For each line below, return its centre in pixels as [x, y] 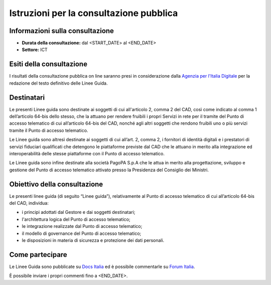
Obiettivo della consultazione [56, 184]
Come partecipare [38, 255]
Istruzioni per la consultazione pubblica [94, 13]
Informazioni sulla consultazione [61, 31]
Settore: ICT [35, 50]
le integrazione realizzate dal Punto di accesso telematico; [82, 226]
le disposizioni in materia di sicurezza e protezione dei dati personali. [93, 240]
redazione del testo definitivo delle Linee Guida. [58, 83]
